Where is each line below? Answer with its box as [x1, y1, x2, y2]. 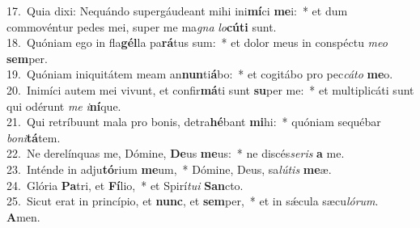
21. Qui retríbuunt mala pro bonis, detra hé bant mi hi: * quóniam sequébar [6, 113, 381, 130]
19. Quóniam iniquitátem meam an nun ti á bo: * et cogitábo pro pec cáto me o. [6, 65, 393, 82]
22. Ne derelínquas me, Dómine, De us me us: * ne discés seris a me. [6, 145, 345, 162]
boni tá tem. [6, 129, 61, 146]
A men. [6, 208, 40, 225]
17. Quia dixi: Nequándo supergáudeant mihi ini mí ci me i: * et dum [6, 2, 348, 19]
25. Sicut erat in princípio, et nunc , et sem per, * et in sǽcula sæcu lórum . [6, 192, 379, 209]
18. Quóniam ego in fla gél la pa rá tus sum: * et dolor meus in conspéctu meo [6, 34, 388, 51]
